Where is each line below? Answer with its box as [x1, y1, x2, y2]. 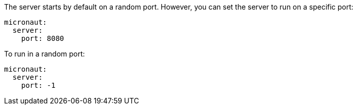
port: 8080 [21, 34, 64, 42]
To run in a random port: [4, 49, 85, 58]
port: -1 [21, 81, 56, 89]
